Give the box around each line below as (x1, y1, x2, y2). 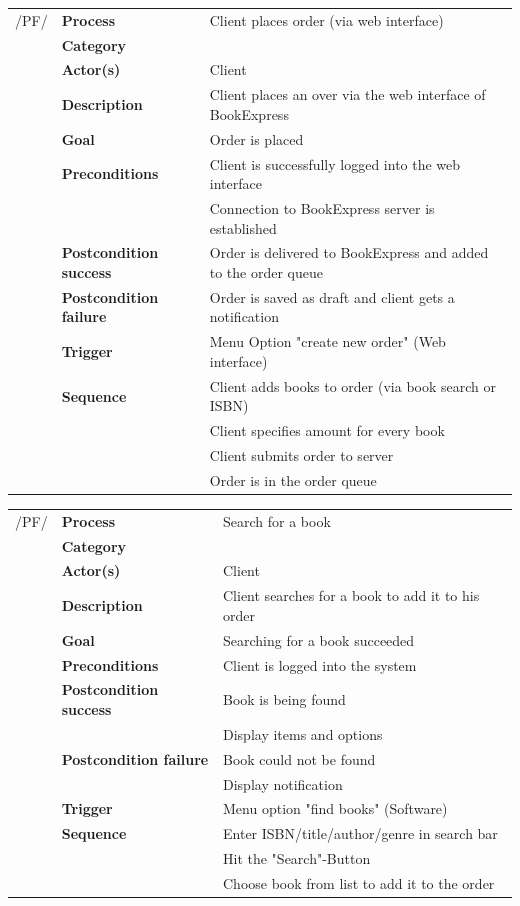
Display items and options (223, 723, 383, 744)
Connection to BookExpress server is (209, 198, 435, 218)
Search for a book (223, 510, 331, 531)
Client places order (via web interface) (209, 9, 444, 30)
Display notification (223, 773, 343, 794)
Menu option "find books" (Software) (223, 798, 448, 819)
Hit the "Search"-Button (223, 848, 371, 869)
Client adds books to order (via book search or (209, 375, 496, 396)
